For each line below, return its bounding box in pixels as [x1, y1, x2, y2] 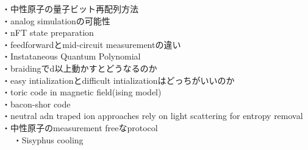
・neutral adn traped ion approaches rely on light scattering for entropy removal [2, 109, 303, 122]
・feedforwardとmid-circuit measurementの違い [2, 38, 181, 50]
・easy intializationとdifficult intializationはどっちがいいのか [2, 73, 235, 86]
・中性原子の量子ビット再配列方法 [2, 2, 138, 15]
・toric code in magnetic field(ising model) [2, 86, 162, 98]
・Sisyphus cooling [13, 133, 84, 146]
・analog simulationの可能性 [2, 14, 110, 27]
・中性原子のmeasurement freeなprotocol [2, 121, 158, 134]
